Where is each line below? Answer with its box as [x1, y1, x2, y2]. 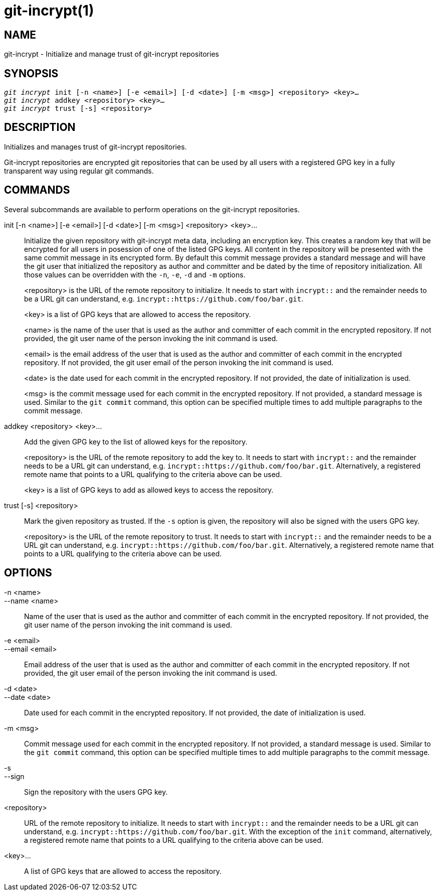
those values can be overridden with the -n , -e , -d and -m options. [24, 270, 246, 279]
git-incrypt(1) [4, 2, 94, 19]
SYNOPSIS [4, 67, 59, 80]
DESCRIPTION [4, 121, 76, 134]
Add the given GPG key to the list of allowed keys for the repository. [24, 437, 248, 446]
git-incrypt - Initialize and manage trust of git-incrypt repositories [4, 50, 219, 59]
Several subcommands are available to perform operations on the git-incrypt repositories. [4, 205, 300, 214]
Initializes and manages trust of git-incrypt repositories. [4, 142, 187, 151]
